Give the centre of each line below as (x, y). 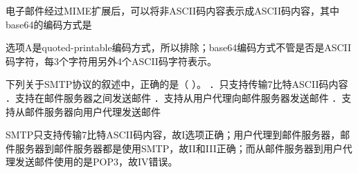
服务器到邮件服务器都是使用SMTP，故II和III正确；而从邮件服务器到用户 (179, 148)
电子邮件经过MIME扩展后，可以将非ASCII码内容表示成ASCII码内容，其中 (173, 10)
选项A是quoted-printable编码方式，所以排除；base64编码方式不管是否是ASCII (179, 47)
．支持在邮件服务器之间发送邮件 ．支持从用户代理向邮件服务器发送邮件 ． (174, 97)
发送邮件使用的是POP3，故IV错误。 (96, 162)
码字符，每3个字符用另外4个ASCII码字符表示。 (111, 61)
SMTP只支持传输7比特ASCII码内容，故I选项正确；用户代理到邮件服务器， (173, 135)
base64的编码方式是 (49, 24)
